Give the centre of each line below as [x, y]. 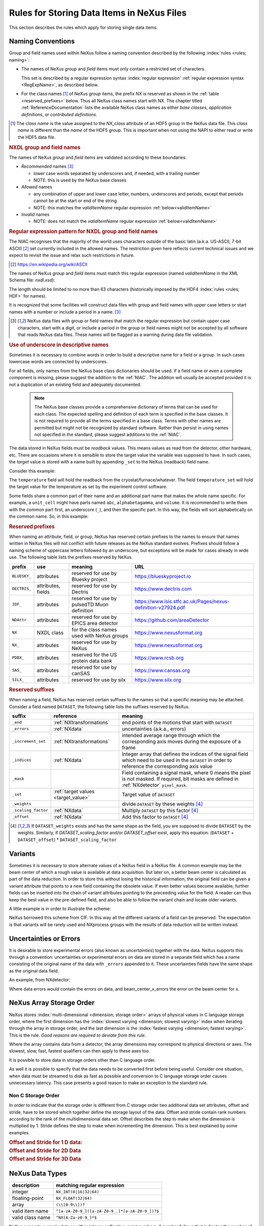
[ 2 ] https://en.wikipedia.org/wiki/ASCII [49, 264]
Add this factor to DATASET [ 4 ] [155, 817]
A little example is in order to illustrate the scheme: [60, 908]
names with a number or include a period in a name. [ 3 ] [65, 312]
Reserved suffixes [32, 690]
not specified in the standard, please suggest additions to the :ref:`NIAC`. [108, 434]
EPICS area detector [95, 623]
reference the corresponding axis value [167, 766]
